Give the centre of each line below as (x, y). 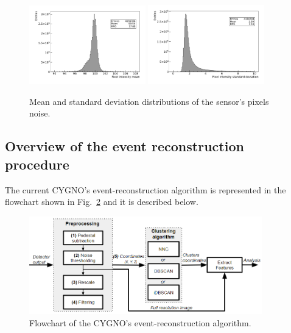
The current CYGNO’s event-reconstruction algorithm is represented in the (145, 189)
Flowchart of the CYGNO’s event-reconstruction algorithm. (140, 322)
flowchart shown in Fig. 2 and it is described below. (102, 202)
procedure (37, 164)
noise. (40, 113)
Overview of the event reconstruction (124, 146)
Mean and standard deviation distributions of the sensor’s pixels (149, 101)
